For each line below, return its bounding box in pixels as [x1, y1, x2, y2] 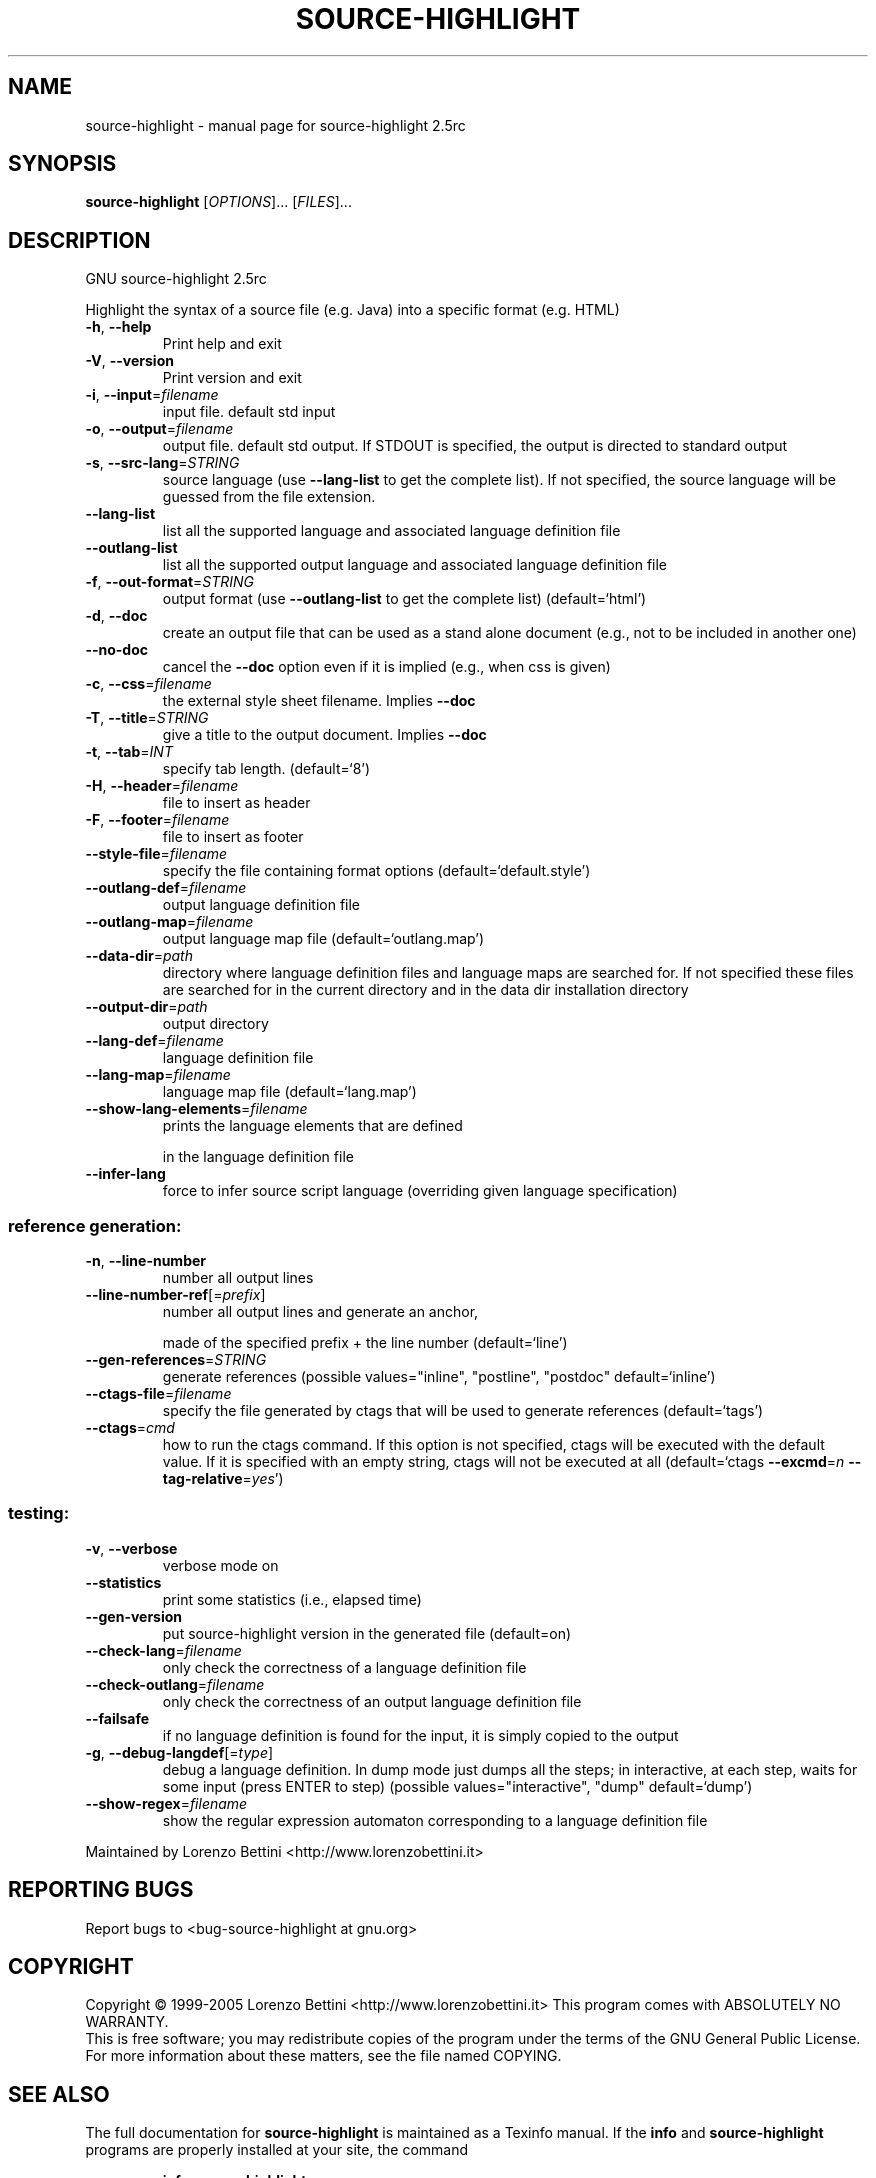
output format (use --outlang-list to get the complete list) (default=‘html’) [162, 590, 647, 608]
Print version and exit [162, 369, 302, 387]
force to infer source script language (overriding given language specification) [162, 1182, 678, 1200]
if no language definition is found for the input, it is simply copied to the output [162, 1726, 679, 1744]
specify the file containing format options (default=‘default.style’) [162, 862, 591, 880]
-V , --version [85, 352, 174, 370]
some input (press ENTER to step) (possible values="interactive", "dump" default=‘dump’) [162, 1777, 753, 1795]
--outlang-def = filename [85, 879, 247, 897]
